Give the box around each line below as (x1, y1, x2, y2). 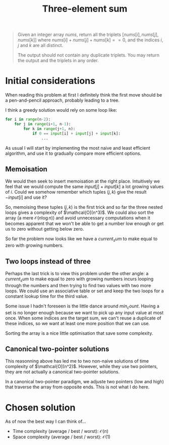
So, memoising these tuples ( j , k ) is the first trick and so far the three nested (5, 204, 163, 210)
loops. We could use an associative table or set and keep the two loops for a (5, 288, 164, 294)
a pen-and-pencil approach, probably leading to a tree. (5, 97, 120, 104)
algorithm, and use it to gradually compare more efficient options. (5, 150, 142, 156)
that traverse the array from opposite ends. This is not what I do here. (5, 384, 150, 390)
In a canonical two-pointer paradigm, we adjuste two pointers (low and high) (5, 379, 164, 385)
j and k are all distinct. (17, 42, 64, 49)
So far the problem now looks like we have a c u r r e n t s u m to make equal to (5, 236, 158, 243)
